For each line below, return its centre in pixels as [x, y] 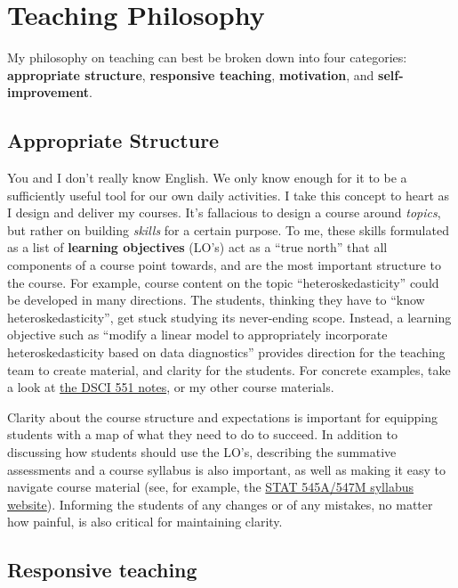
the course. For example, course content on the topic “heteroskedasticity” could [223, 282]
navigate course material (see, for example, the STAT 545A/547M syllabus [210, 487]
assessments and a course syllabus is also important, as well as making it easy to [226, 469]
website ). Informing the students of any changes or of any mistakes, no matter [220, 504]
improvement [48, 92]
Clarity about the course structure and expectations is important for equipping [222, 416]
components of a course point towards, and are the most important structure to [224, 265]
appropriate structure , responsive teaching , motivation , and [191, 74]
